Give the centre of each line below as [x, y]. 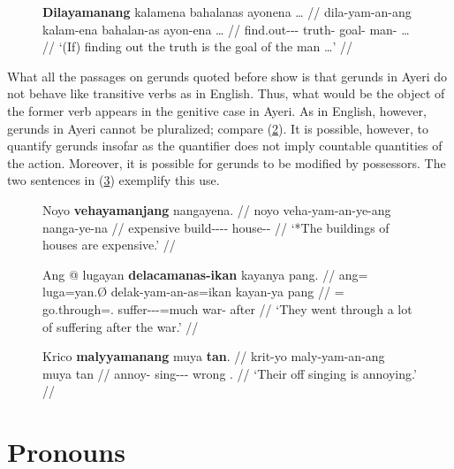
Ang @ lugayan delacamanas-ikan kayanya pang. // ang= [205, 274]
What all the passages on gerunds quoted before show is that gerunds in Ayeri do [227, 76]
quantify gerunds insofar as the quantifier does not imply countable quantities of [225, 146]
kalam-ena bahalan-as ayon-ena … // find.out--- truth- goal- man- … [226, 29]
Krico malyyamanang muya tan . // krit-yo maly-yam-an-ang [214, 356]
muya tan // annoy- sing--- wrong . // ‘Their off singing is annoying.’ [230, 373]
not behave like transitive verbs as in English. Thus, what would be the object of [226, 93]
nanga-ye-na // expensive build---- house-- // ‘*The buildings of [216, 227]
